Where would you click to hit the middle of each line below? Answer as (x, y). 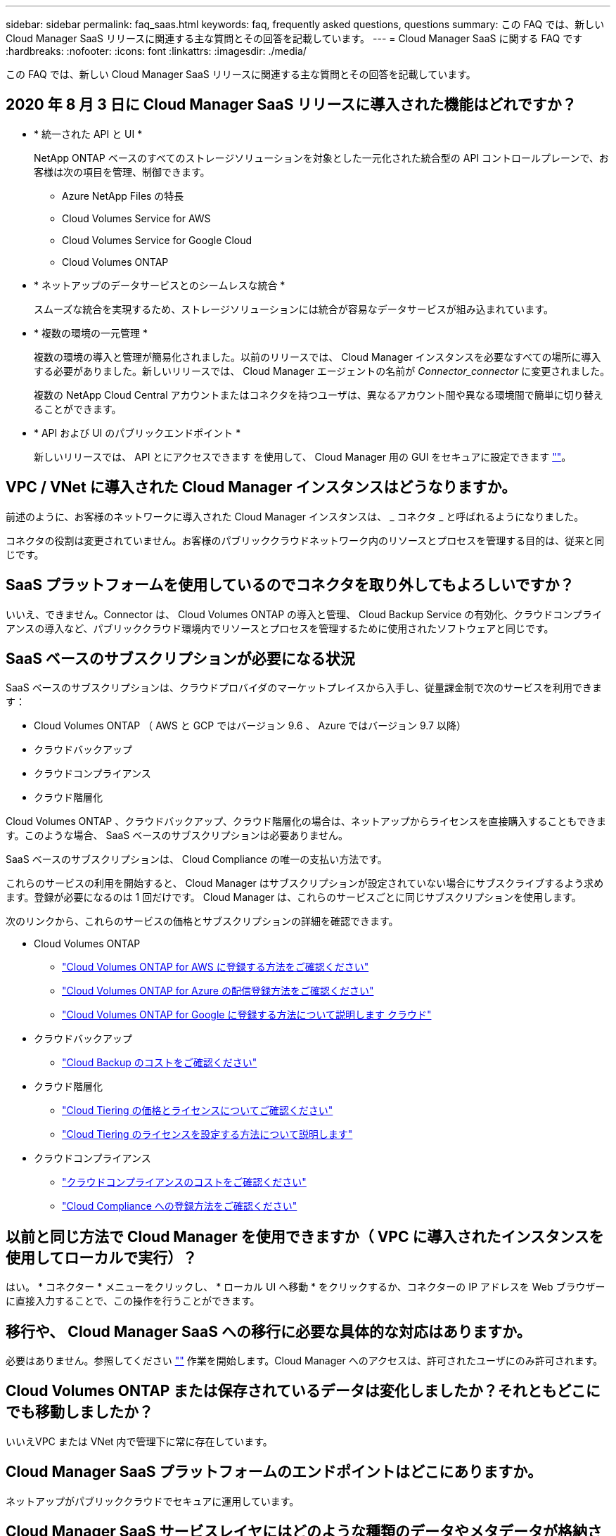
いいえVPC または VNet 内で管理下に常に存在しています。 (139, 1441)
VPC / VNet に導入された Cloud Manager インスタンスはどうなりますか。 (261, 487)
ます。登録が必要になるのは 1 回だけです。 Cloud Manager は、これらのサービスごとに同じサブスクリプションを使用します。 (294, 897)
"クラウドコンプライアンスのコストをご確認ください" (184, 1182)
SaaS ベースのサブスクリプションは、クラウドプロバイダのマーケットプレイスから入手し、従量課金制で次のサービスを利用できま (304, 688)
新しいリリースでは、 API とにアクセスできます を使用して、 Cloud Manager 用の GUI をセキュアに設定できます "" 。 (303, 456)
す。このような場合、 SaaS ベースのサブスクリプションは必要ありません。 (177, 836)
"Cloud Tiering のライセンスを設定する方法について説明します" (207, 1134)
